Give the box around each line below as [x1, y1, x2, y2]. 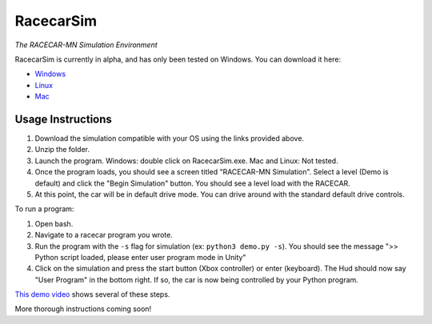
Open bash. [34, 218, 74, 228]
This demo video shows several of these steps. [14, 290, 170, 299]
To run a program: [14, 204, 74, 214]
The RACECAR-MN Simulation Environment [14, 40, 158, 50]
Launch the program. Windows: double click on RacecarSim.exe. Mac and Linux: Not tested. [34, 156, 339, 166]
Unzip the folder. [34, 145, 90, 154]
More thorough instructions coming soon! [14, 304, 152, 314]
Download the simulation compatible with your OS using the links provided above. [34, 134, 304, 143]
